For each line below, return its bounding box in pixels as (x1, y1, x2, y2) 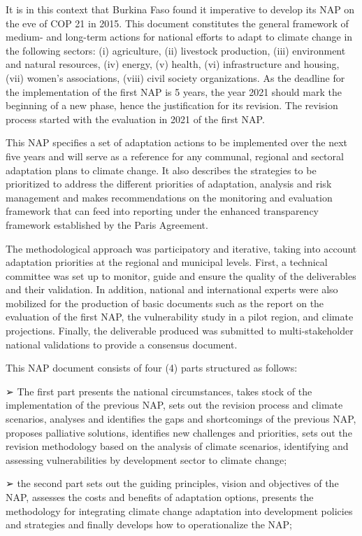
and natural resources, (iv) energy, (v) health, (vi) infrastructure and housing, (6, 57, 340, 71)
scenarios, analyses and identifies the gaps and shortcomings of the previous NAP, (6, 411, 356, 426)
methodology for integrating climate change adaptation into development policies (6, 503, 353, 518)
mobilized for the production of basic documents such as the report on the (6, 295, 324, 310)
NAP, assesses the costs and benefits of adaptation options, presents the (6, 490, 314, 504)
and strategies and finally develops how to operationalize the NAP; (6, 517, 293, 532)
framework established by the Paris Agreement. (6, 217, 208, 232)
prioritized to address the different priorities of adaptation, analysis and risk (6, 176, 332, 191)
